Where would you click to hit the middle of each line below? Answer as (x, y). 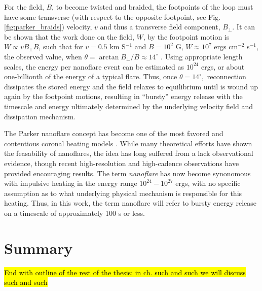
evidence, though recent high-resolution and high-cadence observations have (122, 163)
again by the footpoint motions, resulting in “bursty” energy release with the (123, 96)
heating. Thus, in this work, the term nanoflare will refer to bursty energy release (130, 203)
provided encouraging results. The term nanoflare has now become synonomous (127, 173)
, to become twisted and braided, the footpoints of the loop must (153, 7)
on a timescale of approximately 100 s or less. (75, 213)
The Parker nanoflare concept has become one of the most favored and (114, 133)
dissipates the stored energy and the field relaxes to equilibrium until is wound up (131, 86)
